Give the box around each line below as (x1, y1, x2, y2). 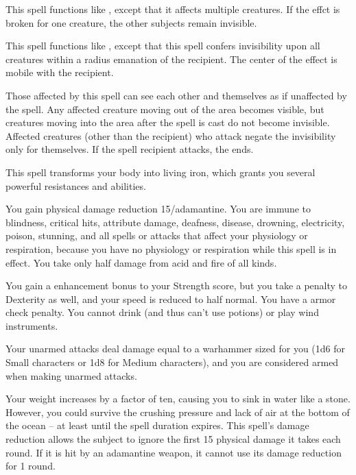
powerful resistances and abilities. (5, 178, 146, 193)
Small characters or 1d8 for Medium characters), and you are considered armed (5, 355, 339, 369)
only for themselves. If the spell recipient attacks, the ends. (5, 142, 254, 156)
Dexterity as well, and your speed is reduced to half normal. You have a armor (5, 291, 336, 306)
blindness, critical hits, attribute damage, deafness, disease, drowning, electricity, (5, 215, 345, 229)
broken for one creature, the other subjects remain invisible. (5, 15, 257, 29)
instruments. (5, 318, 58, 332)
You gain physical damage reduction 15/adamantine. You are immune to (5, 202, 311, 216)
